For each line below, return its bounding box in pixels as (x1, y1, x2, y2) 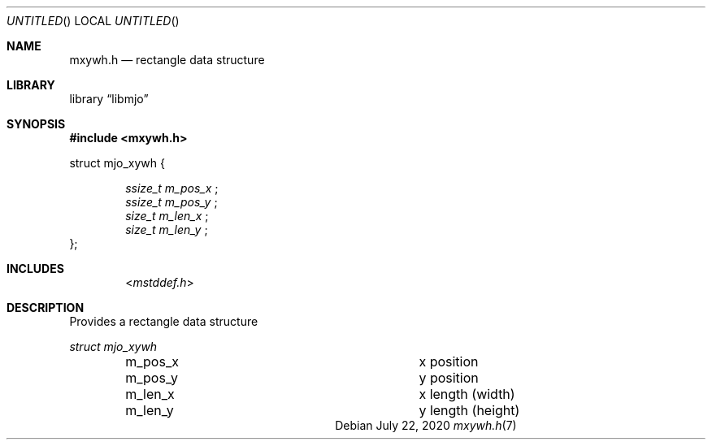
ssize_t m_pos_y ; (125, 195, 218, 209)
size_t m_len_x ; (125, 209, 209, 223)
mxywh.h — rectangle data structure (69, 53, 265, 67)
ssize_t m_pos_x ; (125, 181, 219, 195)
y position (419, 370, 479, 386)
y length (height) (419, 402, 520, 418)
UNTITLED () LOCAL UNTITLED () (7, 14, 180, 28)
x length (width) (419, 386, 515, 402)
